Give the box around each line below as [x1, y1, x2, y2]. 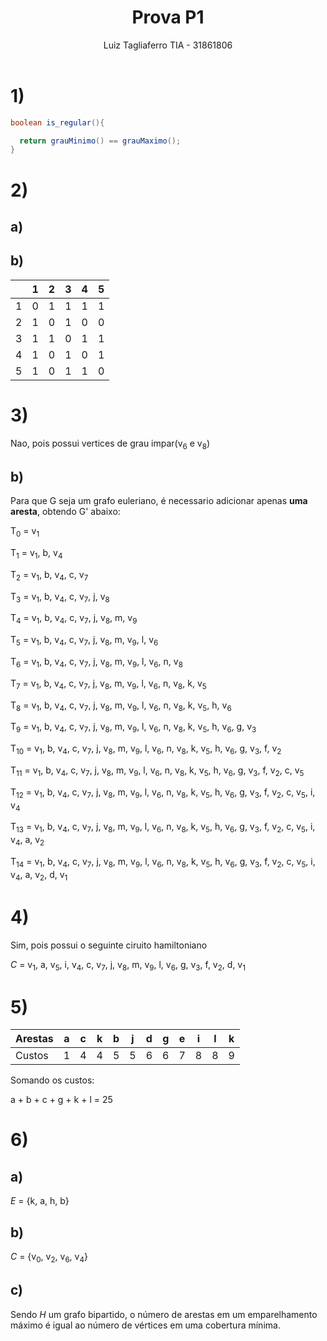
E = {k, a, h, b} [10, 1195, 70, 1207]
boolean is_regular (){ [10, 117, 105, 128]
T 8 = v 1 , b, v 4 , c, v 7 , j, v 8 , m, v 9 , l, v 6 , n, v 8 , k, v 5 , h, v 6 [10, 699, 232, 713]
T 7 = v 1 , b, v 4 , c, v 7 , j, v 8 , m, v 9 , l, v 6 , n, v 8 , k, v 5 [10, 677, 207, 691]
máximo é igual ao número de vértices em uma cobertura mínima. [10, 1319, 281, 1331]
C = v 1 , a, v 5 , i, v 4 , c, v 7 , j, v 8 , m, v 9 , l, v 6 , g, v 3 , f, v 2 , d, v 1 [10, 958, 246, 973]
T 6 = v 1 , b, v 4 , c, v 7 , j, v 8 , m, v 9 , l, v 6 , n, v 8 [10, 656, 183, 670]
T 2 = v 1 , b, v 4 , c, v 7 [10, 568, 89, 583]
